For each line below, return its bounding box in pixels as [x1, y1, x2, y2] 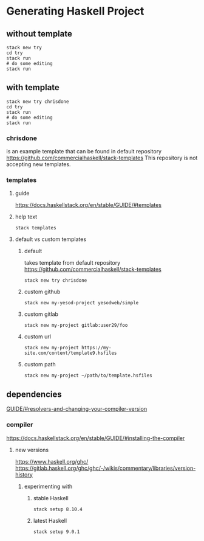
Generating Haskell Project [6, 4, 144, 18]
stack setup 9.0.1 [33, 528, 80, 535]
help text [15, 213, 38, 220]
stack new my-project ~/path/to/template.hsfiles [24, 372, 153, 379]
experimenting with [24, 483, 73, 490]
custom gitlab [24, 310, 59, 318]
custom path [24, 361, 56, 368]
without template [6, 29, 73, 39]
